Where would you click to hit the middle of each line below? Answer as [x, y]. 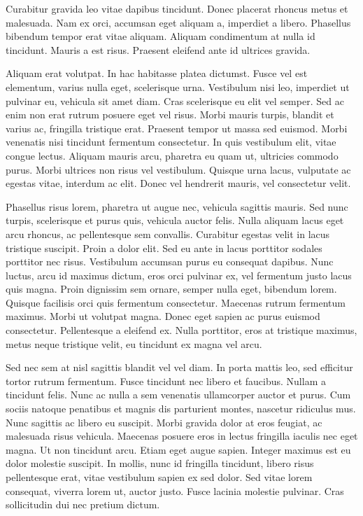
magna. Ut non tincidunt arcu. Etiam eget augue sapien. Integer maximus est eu [178, 449]
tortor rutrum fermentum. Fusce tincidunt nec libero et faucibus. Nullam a [166, 381]
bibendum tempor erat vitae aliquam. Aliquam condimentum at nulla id [161, 36]
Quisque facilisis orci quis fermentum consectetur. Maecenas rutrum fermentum [176, 302]
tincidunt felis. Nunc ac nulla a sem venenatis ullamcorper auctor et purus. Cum [178, 395]
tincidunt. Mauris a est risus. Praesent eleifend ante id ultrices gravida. [158, 49]
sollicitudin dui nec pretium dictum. [83, 504]
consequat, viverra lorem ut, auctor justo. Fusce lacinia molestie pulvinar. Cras [175, 490]
